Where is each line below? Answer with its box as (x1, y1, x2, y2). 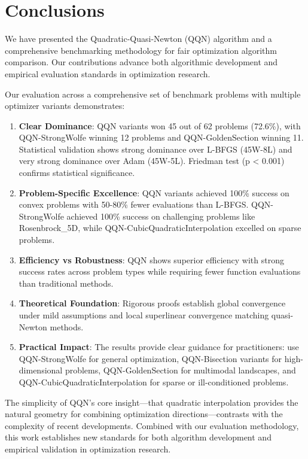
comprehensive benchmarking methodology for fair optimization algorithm (5, 44, 277, 56)
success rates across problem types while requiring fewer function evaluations (19, 265, 301, 278)
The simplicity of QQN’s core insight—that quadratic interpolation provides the (5, 396, 298, 408)
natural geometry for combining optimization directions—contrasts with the (5, 408, 283, 420)
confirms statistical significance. (19, 166, 135, 179)
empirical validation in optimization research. (5, 442, 171, 455)
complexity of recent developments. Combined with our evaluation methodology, (5, 419, 299, 431)
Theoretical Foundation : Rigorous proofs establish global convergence (19, 297, 286, 309)
